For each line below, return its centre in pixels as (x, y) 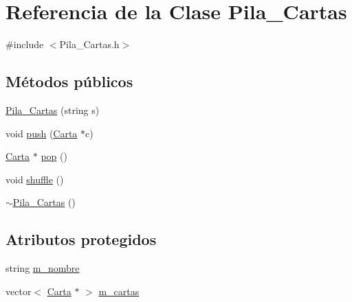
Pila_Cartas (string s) (53, 109)
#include (25, 44)
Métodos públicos (69, 81)
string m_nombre (43, 268)
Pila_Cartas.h (89, 44)
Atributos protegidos (81, 239)
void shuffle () (35, 179)
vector (19, 291)
